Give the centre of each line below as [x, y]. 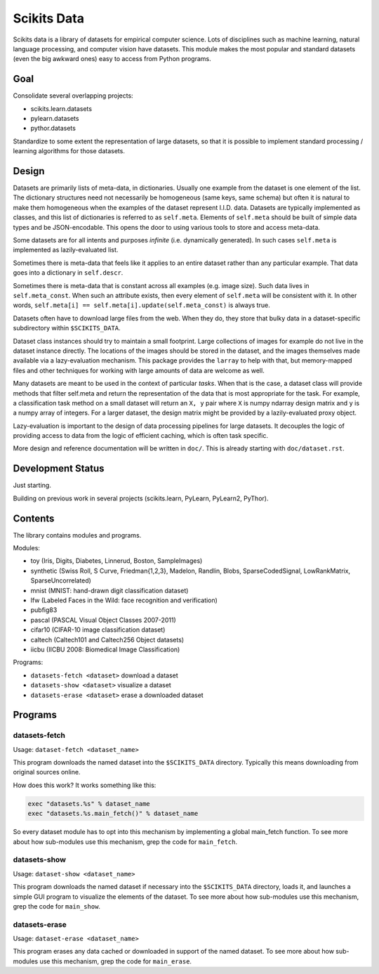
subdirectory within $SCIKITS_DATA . [67, 328]
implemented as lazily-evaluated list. [66, 250]
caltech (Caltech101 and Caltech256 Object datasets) [107, 639]
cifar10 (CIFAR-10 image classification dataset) [98, 630]
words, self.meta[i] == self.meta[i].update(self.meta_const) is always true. [141, 305]
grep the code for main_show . [57, 906]
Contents [34, 518]
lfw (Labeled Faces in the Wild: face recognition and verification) [124, 600]
